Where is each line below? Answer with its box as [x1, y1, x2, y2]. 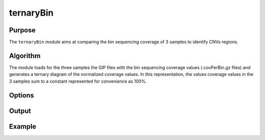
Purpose [9, 26, 36, 34]
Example [9, 122, 36, 131]
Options [9, 91, 34, 99]
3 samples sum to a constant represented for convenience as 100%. [9, 78, 147, 84]
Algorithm [9, 51, 41, 60]
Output [9, 107, 31, 115]
